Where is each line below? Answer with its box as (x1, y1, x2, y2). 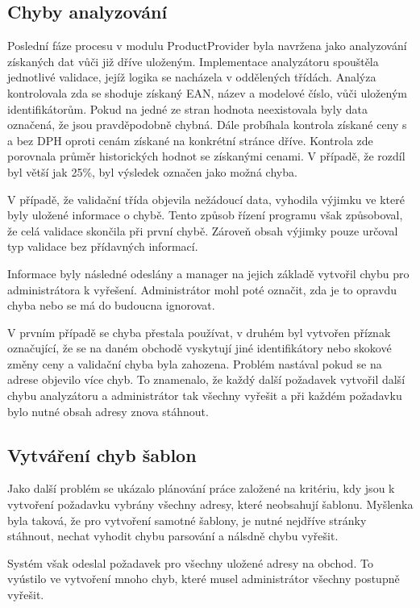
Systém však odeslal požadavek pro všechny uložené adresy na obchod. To (7, 554, 373, 571)
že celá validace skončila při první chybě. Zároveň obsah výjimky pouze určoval (7, 222, 398, 239)
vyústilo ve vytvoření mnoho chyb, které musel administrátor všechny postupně (7, 570, 400, 587)
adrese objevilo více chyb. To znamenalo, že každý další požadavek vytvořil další (7, 371, 405, 388)
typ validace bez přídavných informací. (7, 238, 198, 255)
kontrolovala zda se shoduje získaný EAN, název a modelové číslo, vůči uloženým (7, 84, 407, 101)
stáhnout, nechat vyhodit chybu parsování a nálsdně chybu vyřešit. (7, 527, 339, 544)
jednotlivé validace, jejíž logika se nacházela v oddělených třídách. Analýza (7, 69, 376, 85)
